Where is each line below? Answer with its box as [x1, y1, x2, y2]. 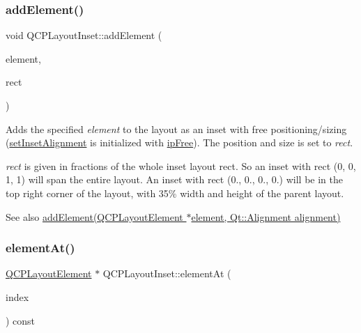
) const [6, 313, 36, 327]
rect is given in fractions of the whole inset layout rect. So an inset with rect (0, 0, [6, 158, 356, 173]
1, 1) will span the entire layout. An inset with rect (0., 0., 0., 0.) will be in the [6, 172, 344, 187]
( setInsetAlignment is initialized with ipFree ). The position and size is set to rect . [6, 135, 353, 150]
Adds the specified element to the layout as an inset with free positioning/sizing [6, 121, 347, 136]
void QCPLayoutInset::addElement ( [6, 28, 162, 42]
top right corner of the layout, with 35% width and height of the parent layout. [6, 185, 344, 200]
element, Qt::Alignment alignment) [191, 209, 341, 224]
